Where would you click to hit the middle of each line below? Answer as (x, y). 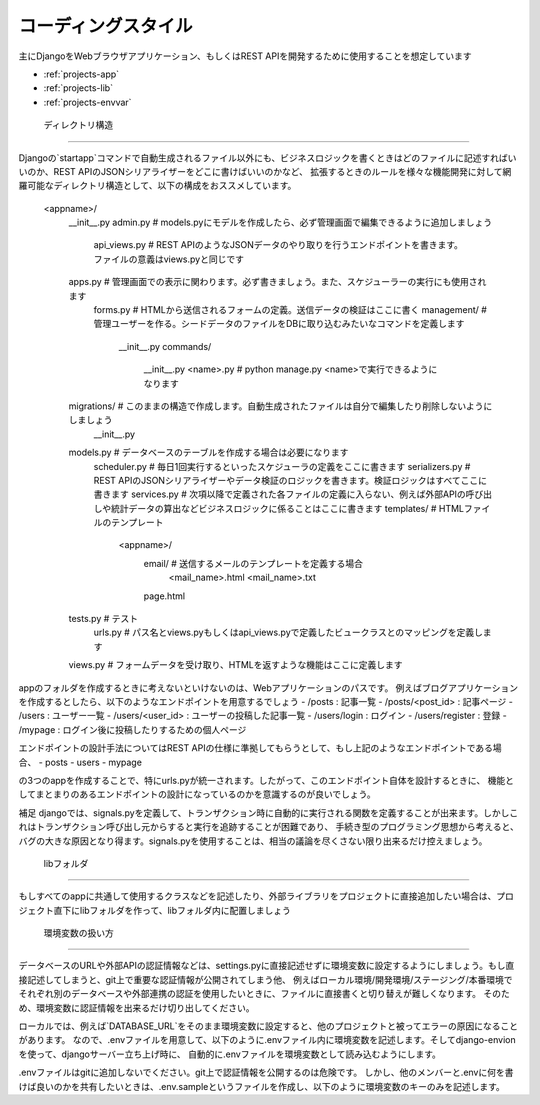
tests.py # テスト (103, 619)
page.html (164, 596)
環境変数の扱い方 (78, 933)
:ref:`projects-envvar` (87, 102)
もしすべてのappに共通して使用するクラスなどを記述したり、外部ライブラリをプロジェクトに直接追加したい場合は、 (257, 896)
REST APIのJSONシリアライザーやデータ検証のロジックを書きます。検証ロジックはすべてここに (290, 480)
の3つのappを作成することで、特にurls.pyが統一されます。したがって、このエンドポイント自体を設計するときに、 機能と (266, 780)
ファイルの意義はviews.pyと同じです (169, 259)
